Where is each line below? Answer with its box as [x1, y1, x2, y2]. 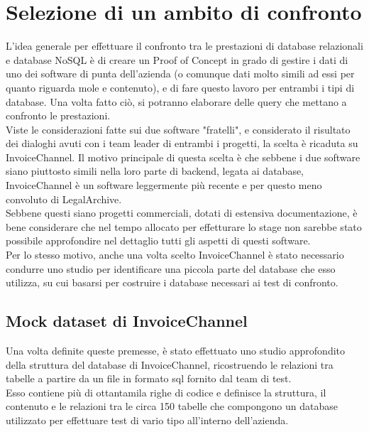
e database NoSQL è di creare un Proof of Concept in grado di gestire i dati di [6, 52, 348, 67]
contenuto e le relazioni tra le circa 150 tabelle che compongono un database [6, 399, 338, 414]
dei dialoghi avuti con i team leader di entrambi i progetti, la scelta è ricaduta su [6, 136, 358, 151]
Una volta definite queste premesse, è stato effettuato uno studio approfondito [6, 343, 346, 358]
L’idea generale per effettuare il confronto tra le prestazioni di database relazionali [6, 38, 363, 53]
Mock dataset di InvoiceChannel [6, 310, 248, 332]
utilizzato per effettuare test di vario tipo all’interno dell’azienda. [6, 412, 289, 427]
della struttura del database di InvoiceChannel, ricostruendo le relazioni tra [6, 357, 334, 372]
